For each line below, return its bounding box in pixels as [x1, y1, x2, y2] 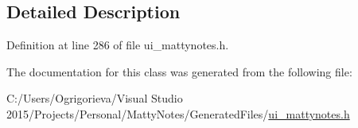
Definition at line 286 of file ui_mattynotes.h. [6, 37, 229, 53]
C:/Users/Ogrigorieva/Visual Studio [6, 90, 183, 107]
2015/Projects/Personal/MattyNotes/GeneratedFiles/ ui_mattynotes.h [6, 105, 350, 122]
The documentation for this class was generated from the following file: [6, 63, 352, 80]
